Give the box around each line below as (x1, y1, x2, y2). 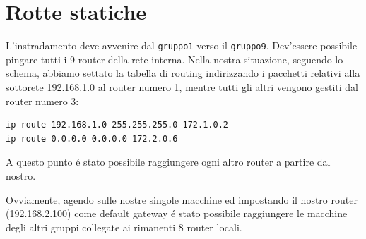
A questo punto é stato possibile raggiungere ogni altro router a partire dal (6, 154, 331, 169)
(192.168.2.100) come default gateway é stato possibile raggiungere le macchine (6, 206, 348, 221)
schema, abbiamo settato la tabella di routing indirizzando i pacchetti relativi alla (6, 66, 360, 80)
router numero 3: (6, 93, 79, 108)
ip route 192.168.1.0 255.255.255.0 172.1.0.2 (6, 120, 228, 130)
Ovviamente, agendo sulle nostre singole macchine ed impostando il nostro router (6, 192, 358, 207)
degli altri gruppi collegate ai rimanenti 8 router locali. (6, 219, 242, 234)
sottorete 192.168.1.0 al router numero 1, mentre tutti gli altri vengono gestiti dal (6, 79, 358, 94)
